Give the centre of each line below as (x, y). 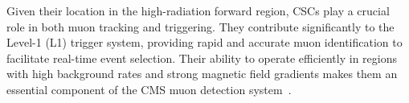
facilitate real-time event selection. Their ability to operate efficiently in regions (202, 58)
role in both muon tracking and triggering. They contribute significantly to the (200, 26)
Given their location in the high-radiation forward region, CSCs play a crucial (198, 10)
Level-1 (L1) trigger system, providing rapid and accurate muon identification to (204, 42)
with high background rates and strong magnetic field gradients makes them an (202, 74)
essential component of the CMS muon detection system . (149, 89)
